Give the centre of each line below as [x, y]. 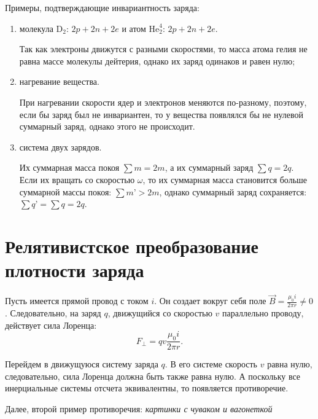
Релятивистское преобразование [132, 245]
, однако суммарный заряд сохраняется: [233, 191]
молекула [36, 28]
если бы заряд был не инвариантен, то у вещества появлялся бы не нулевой [161, 114]
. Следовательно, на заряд [53, 313]
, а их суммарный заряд [209, 167]
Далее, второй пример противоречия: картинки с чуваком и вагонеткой [139, 408]
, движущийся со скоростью [160, 313]
